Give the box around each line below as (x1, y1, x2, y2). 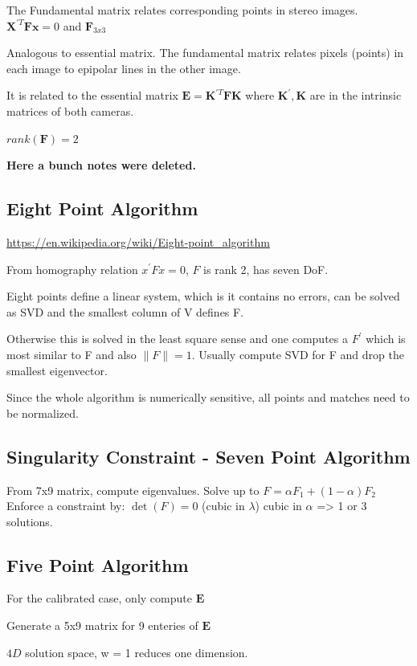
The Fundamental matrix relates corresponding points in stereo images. (6, 2, 358, 18)
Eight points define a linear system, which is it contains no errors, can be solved (6, 288, 400, 304)
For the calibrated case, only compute (6, 590, 192, 607)
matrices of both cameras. (6, 102, 134, 119)
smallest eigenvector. (6, 362, 108, 378)
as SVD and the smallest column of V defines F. (6, 303, 244, 320)
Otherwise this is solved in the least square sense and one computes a (6, 330, 348, 347)
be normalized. (6, 404, 79, 421)
